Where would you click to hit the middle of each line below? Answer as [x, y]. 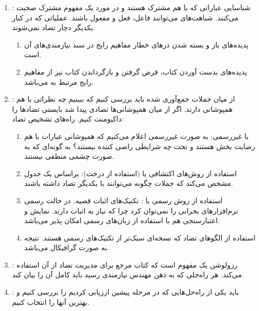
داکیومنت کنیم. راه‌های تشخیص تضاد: [68, 119]
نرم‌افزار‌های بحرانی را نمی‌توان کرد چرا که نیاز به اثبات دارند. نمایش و [131, 210]
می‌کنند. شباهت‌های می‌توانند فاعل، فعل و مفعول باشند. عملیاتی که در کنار [125, 17]
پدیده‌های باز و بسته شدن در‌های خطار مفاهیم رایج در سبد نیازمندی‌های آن [136, 44]
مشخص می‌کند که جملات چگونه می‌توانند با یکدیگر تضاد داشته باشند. [128, 183]
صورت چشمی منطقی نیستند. [69, 156]
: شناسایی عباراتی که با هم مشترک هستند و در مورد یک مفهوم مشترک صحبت [131, 7]
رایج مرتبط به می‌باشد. [59, 81]
